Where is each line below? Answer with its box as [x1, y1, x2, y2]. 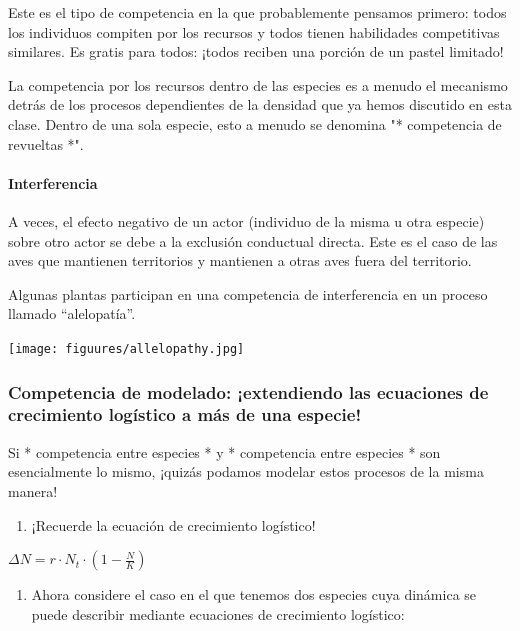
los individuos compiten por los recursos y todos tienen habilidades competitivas [8, 21, 500, 42]
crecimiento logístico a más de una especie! [8, 402, 362, 427]
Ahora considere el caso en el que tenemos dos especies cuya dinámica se [31, 584, 477, 605]
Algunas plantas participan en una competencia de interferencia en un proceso [8, 283, 488, 304]
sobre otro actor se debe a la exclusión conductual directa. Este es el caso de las [8, 230, 498, 251]
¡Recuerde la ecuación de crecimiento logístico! [31, 514, 316, 535]
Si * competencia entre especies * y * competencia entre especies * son [8, 441, 441, 462]
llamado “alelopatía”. [8, 303, 136, 324]
